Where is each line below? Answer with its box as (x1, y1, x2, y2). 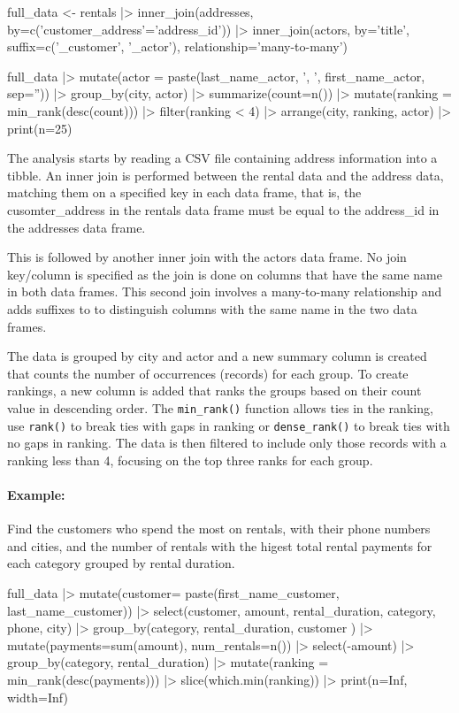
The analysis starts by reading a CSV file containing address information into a (7, 149, 438, 167)
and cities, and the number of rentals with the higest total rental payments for (7, 536, 432, 555)
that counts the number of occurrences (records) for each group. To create (7, 364, 409, 382)
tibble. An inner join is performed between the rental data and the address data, (7, 165, 444, 184)
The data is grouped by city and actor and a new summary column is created (7, 347, 427, 365)
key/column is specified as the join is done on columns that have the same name (7, 264, 442, 283)
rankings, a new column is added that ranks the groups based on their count (7, 381, 422, 400)
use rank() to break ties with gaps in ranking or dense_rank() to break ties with (7, 416, 450, 434)
